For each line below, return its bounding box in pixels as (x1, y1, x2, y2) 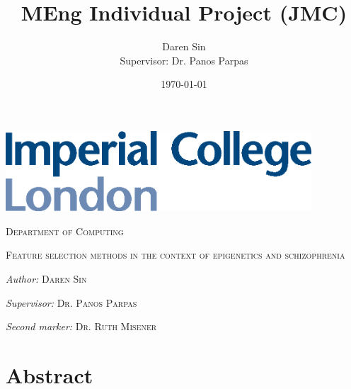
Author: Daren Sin (6, 271, 87, 286)
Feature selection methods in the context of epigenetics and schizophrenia (6, 247, 345, 262)
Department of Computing (6, 223, 124, 238)
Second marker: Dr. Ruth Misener (6, 319, 157, 334)
